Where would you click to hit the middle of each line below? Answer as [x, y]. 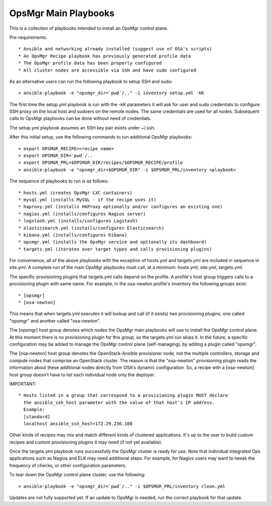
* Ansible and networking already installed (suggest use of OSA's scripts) [115, 49]
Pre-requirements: [28, 37]
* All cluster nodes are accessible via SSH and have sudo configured [107, 70]
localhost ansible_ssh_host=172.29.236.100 [78, 424]
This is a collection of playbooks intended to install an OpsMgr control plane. [89, 28]
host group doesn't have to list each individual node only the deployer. [82, 374]
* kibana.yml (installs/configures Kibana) [73, 235]
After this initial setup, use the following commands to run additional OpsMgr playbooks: [101, 137]
